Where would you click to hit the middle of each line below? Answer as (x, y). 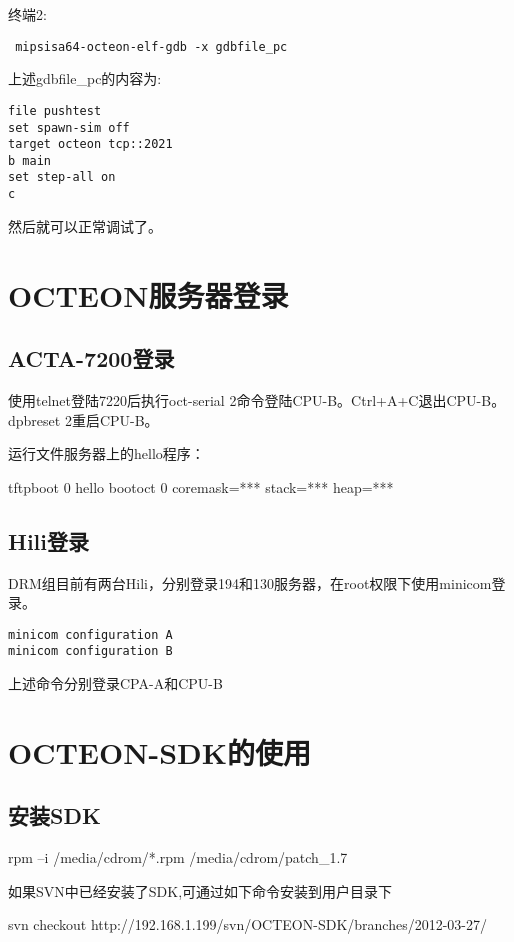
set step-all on (62, 177)
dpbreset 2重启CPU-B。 (83, 419)
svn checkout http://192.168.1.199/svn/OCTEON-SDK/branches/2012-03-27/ (248, 924)
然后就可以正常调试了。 (85, 225)
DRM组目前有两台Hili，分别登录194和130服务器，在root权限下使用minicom (250, 582)
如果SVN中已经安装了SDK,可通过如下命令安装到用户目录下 (200, 890)
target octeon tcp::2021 (90, 144)
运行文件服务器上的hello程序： (106, 453)
